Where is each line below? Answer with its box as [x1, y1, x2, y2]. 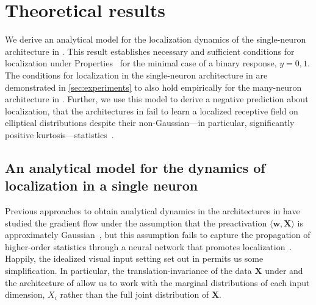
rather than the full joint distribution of [60, 288, 209, 301]
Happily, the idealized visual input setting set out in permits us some [5, 252, 264, 265]
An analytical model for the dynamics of [5, 158, 265, 177]
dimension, [5, 288, 45, 301]
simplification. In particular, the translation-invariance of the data [5, 264, 252, 277]
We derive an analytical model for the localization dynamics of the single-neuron [5, 33, 306, 46]
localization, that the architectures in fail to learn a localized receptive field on [5, 104, 298, 117]
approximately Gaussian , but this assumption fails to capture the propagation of [5, 228, 311, 241]
